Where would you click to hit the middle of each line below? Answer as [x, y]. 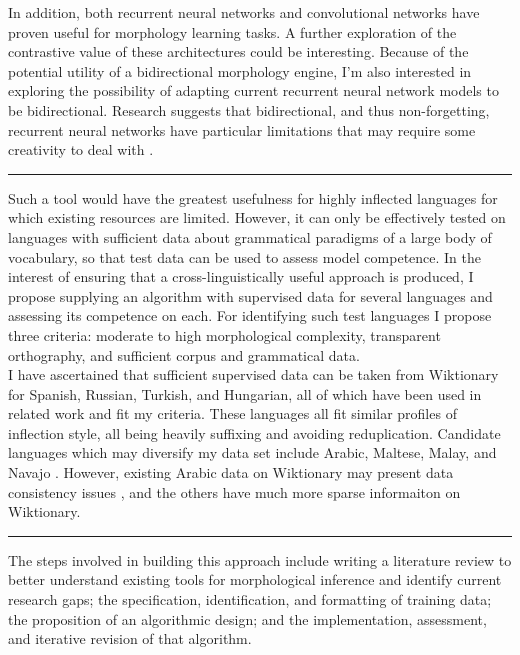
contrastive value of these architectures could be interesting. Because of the [238, 51]
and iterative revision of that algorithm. [130, 638]
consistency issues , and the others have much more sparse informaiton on [234, 491]
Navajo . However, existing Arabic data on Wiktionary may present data [231, 472]
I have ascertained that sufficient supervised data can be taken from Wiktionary [253, 374]
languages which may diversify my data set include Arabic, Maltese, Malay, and [252, 452]
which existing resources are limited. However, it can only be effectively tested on [257, 217]
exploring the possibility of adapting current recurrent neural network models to [253, 90]
